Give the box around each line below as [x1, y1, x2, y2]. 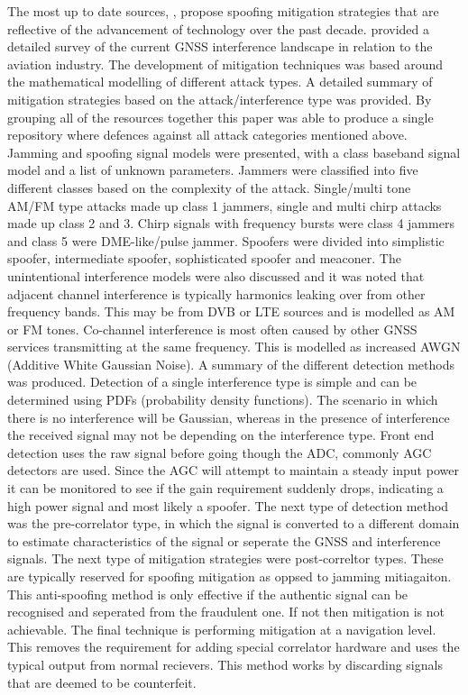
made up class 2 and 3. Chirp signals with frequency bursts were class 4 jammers [7, 214, 454, 233]
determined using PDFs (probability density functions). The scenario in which [7, 390, 438, 409]
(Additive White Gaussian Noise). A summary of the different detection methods [7, 354, 454, 373]
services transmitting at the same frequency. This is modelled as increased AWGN [7, 337, 461, 356]
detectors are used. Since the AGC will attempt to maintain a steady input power [7, 461, 459, 480]
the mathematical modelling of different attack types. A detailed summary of [7, 72, 433, 91]
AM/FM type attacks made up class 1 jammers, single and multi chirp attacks [7, 196, 442, 215]
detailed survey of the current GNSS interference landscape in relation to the [7, 37, 433, 56]
